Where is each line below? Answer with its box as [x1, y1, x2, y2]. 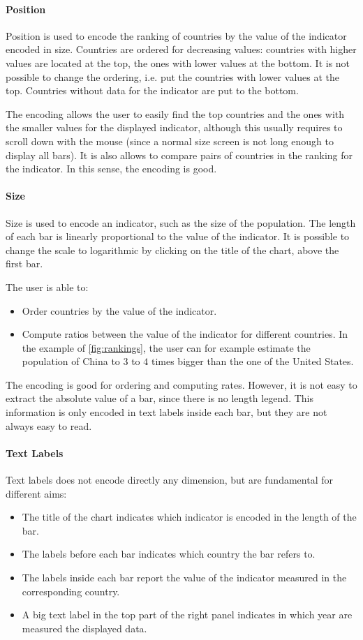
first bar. [6, 256, 43, 271]
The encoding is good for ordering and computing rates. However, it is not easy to [6, 377, 357, 392]
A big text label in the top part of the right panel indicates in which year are [22, 607, 353, 622]
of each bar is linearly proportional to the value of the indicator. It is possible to [6, 229, 350, 244]
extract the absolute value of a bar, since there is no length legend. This [6, 391, 314, 405]
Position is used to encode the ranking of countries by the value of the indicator [6, 28, 347, 43]
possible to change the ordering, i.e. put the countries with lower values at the [6, 69, 340, 84]
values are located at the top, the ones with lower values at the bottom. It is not [6, 55, 350, 70]
